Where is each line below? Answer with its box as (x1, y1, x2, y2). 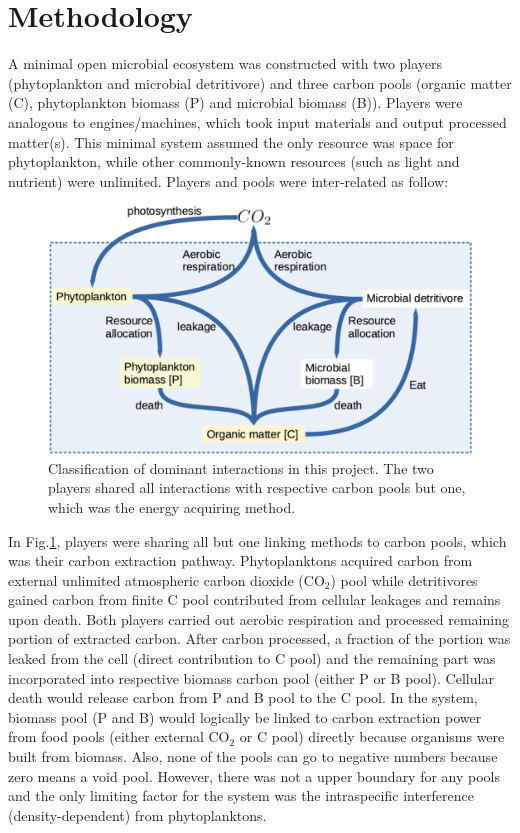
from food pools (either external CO (8, 726, 230, 747)
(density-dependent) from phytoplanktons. (8, 804, 267, 825)
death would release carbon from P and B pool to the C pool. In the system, (8, 687, 478, 708)
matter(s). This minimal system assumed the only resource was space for (8, 131, 454, 152)
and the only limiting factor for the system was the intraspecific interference (8, 785, 474, 806)
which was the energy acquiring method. (48, 496, 296, 517)
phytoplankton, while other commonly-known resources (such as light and (8, 151, 460, 172)
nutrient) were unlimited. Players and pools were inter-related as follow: (8, 170, 449, 191)
